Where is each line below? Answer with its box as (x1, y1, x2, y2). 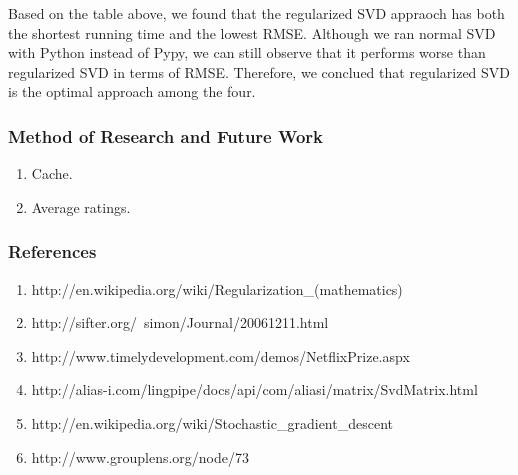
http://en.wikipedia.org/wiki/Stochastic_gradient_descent (31, 412, 393, 433)
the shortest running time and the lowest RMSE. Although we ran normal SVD (8, 22, 496, 43)
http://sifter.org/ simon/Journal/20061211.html (31, 312, 329, 333)
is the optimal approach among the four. (8, 81, 256, 102)
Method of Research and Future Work (8, 123, 323, 148)
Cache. (31, 163, 73, 184)
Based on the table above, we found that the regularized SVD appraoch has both (8, 3, 505, 23)
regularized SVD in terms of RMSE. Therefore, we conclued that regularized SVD (8, 61, 511, 82)
